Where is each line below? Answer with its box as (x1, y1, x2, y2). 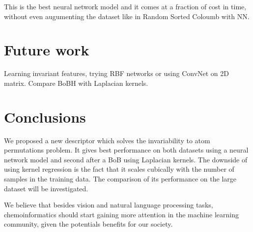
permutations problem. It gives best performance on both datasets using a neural (4, 145, 249, 155)
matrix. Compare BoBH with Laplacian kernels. (4, 77, 148, 88)
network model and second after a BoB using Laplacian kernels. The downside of (4, 154, 248, 164)
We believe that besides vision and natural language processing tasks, (4, 200, 213, 210)
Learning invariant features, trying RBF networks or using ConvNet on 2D (4, 68, 229, 78)
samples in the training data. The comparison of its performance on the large (4, 174, 237, 183)
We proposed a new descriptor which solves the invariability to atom (4, 135, 210, 145)
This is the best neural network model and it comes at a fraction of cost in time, (4, 1, 247, 11)
